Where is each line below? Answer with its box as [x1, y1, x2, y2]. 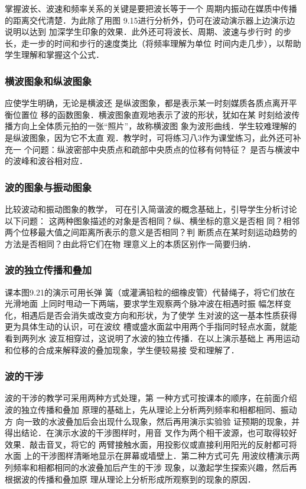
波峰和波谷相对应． [12, 155, 87, 167]
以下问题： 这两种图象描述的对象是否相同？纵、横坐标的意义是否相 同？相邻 [5, 214, 300, 227]
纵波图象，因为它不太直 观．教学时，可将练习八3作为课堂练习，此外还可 [12, 131, 293, 143]
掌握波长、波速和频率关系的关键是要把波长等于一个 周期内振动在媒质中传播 [5, 2, 297, 14]
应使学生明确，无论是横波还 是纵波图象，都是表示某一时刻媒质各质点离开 [5, 97, 289, 109]
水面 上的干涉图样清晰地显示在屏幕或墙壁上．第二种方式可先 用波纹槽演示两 [5, 449, 300, 462]
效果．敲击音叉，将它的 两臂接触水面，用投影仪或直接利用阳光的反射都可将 [5, 438, 297, 450]
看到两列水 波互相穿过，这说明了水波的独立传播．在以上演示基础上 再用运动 [5, 332, 300, 344]
